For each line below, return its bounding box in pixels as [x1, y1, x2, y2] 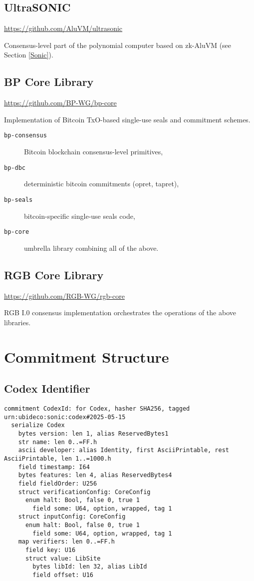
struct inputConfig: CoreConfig [18, 513, 126, 521]
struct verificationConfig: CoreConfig [18, 488, 151, 496]
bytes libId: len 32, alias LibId [32, 563, 147, 571]
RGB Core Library [4, 267, 104, 282]
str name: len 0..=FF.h [18, 438, 97, 446]
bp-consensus [4, 132, 47, 139]
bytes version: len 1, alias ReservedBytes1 [18, 430, 169, 437]
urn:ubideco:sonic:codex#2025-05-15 [4, 413, 126, 421]
